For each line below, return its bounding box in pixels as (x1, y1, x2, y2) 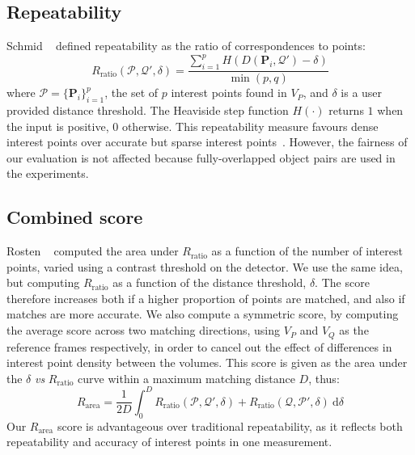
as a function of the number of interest (211, 242, 403, 259)
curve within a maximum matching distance (78, 369, 295, 386)
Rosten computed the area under (6, 242, 179, 259)
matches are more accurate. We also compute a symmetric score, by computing (6, 305, 399, 322)
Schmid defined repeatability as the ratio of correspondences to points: (6, 37, 366, 54)
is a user (341, 84, 383, 101)
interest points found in (171, 84, 287, 101)
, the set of (104, 84, 159, 101)
